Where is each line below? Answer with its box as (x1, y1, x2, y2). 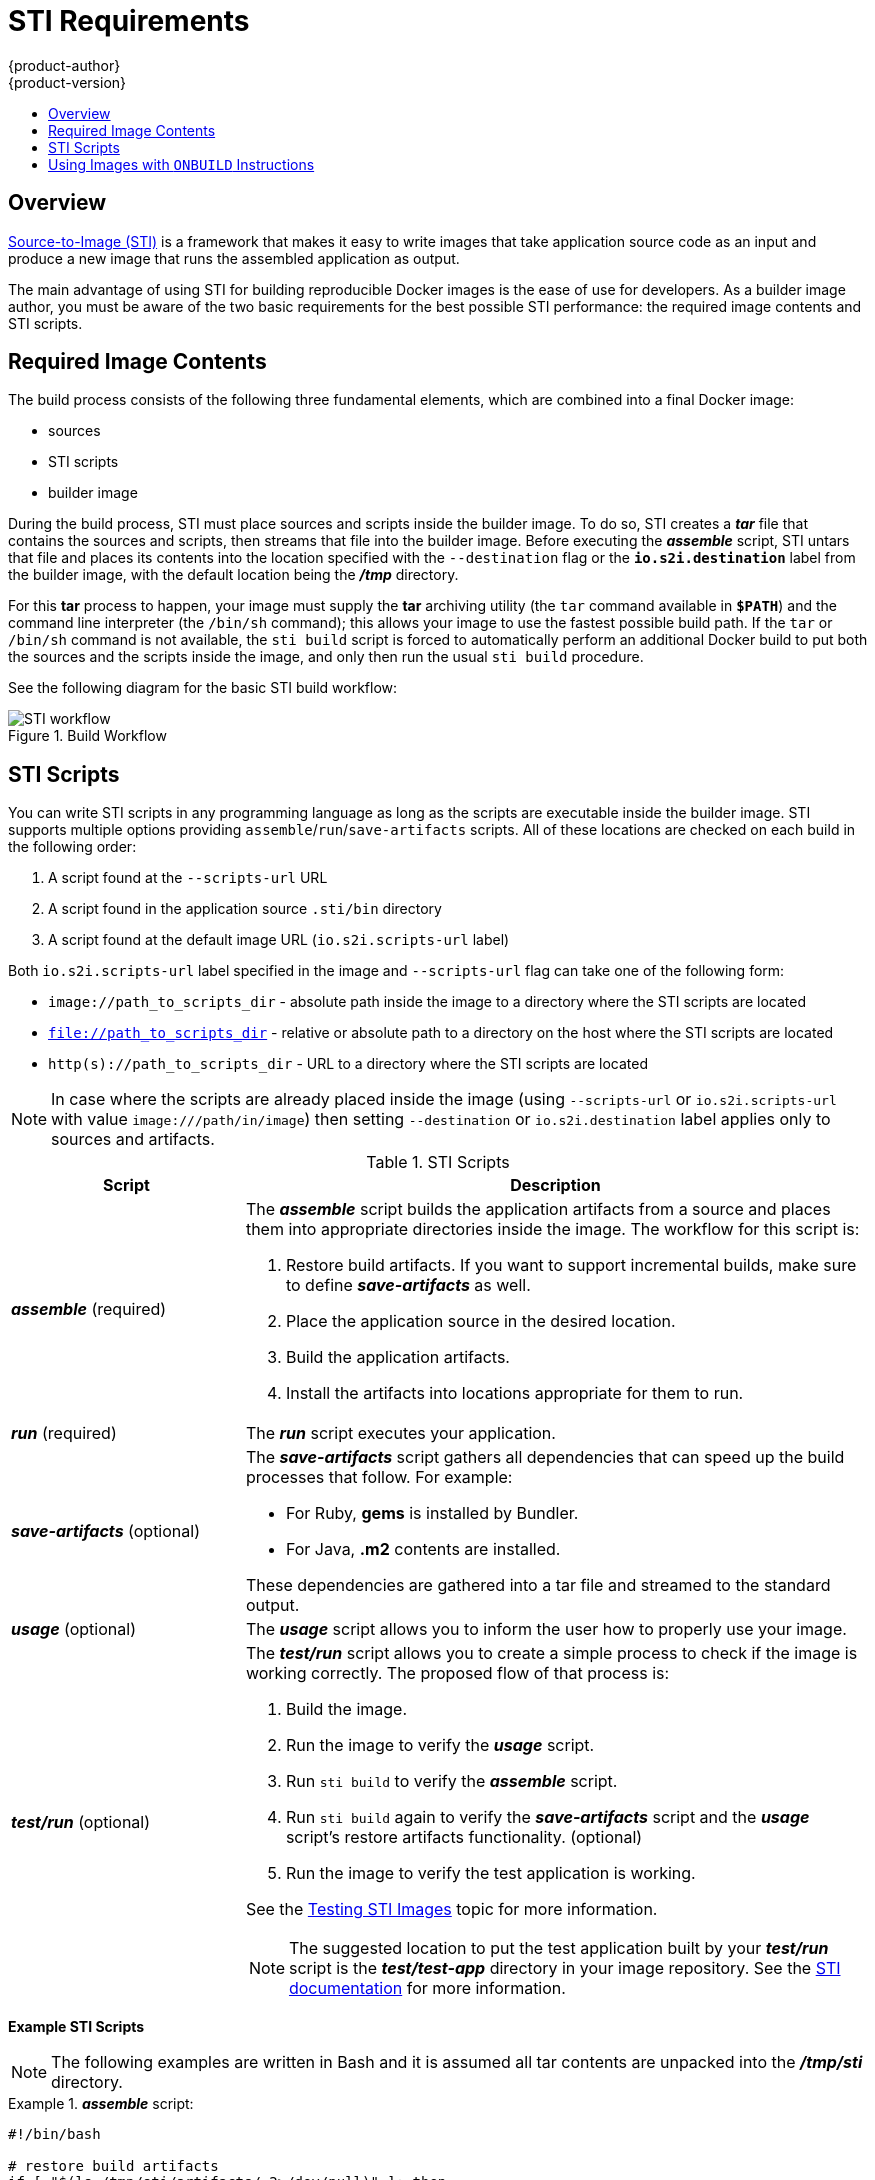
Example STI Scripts (8, 2018, 145, 2036)
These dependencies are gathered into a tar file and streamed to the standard (245, 1575, 831, 1596)
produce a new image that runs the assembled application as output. (8, 249, 460, 267)
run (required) (11, 1423, 117, 1444)
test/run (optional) (11, 1812, 151, 1833)
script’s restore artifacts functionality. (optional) (285, 1827, 643, 1848)
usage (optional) (11, 1619, 136, 1640)
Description (510, 1175, 601, 1196)
